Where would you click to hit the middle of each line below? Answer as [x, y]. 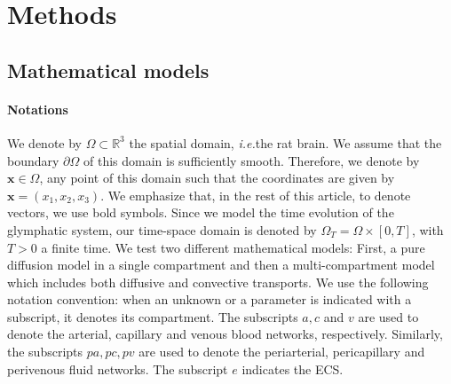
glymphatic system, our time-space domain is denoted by [162, 229]
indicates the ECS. [293, 368]
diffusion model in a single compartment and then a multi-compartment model [221, 265]
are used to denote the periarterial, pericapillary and [282, 352]
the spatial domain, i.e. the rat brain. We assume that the [285, 142]
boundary [33, 160]
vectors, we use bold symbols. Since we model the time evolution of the [201, 212]
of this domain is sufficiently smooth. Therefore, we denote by [251, 160]
